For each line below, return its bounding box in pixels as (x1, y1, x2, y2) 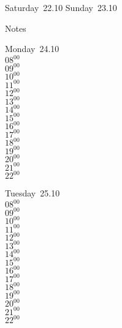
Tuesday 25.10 (5, 187, 60, 199)
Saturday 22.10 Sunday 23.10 (5, 1, 117, 13)
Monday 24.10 (5, 42, 59, 55)
